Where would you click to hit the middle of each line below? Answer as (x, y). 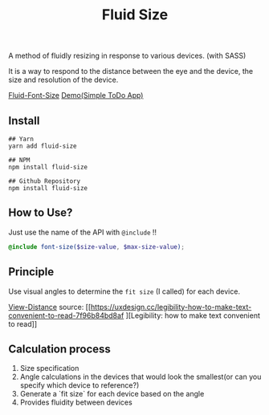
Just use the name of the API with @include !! (83, 232)
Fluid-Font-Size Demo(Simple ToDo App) (76, 96)
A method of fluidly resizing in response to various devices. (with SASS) (127, 56)
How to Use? (41, 213)
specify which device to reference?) (79, 385)
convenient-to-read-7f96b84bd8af (66, 315)
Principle (31, 272)
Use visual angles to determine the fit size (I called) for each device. (124, 291)
